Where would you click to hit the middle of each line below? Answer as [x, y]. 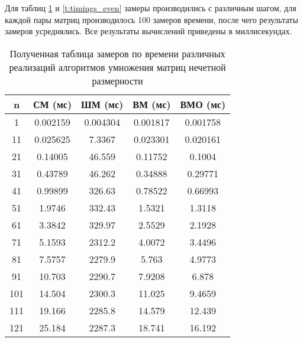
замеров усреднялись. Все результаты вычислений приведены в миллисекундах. [149, 31]
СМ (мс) [53, 104]
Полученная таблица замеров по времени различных [117, 53]
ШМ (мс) [102, 104]
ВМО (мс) [203, 104]
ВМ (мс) [152, 104]
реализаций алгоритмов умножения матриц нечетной [117, 67]
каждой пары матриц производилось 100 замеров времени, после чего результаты [151, 19]
